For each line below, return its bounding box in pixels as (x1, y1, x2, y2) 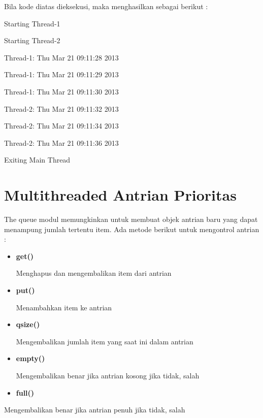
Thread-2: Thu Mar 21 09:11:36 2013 (4, 137, 119, 148)
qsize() (16, 319, 40, 330)
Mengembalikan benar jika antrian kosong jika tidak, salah (16, 370, 200, 380)
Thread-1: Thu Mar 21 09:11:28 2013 (4, 52, 119, 62)
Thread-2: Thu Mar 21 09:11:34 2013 (4, 120, 119, 131)
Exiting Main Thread (4, 154, 71, 165)
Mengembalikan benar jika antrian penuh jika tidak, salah (4, 404, 185, 415)
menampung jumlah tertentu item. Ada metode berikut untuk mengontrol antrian (4, 223, 259, 234)
